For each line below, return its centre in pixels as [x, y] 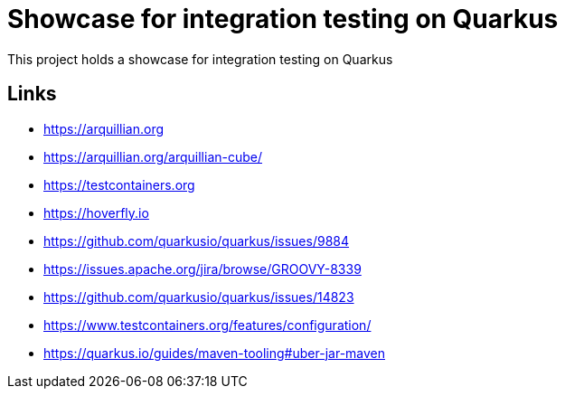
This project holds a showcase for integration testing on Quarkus [200, 59]
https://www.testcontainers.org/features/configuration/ [207, 325]
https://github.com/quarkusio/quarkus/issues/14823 [199, 297]
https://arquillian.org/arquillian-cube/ [153, 156]
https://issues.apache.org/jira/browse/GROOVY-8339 [202, 269]
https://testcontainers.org [119, 184]
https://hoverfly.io [96, 212]
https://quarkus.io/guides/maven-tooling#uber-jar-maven [215, 353]
